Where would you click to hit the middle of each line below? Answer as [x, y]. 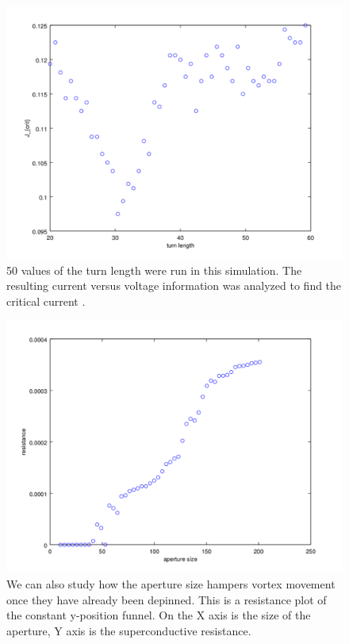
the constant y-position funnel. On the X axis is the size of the [159, 615]
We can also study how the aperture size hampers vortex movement [171, 583]
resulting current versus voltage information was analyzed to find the [174, 285]
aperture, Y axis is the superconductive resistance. [129, 630]
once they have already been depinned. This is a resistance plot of [167, 599]
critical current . [46, 301]
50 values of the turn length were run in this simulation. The [154, 270]
